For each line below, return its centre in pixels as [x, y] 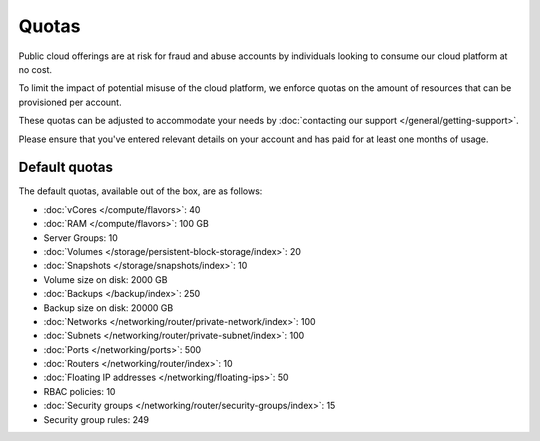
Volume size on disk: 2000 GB [105, 279]
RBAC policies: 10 [79, 391]
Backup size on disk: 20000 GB [108, 307]
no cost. [35, 69]
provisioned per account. [70, 102]
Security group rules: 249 [96, 419]
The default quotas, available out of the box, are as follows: [140, 191]
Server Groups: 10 [81, 237]
